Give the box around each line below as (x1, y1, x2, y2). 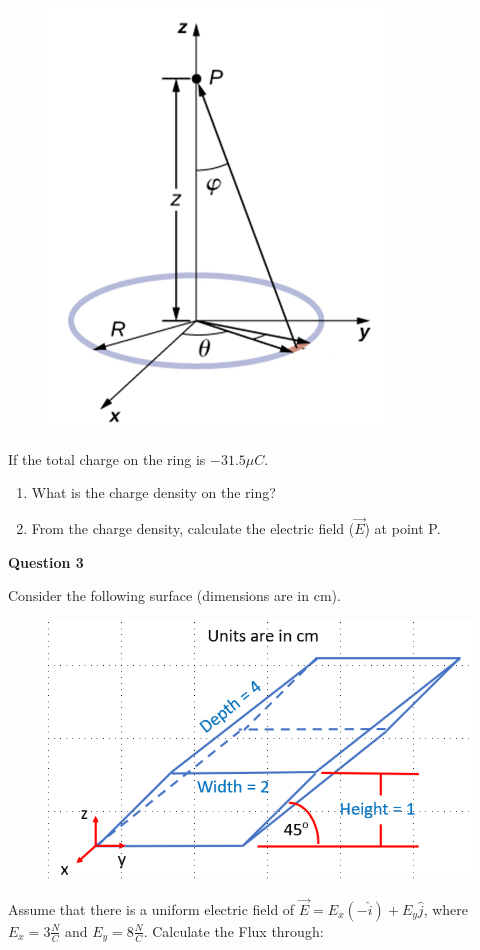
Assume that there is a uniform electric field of (8, 898, 295, 919)
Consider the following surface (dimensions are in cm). (8, 585, 341, 606)
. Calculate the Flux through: (143, 920, 324, 941)
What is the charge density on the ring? (31, 482, 276, 503)
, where (423, 898, 468, 919)
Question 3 (8, 551, 84, 572)
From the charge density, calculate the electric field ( (31, 518, 355, 538)
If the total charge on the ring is (8, 448, 206, 469)
